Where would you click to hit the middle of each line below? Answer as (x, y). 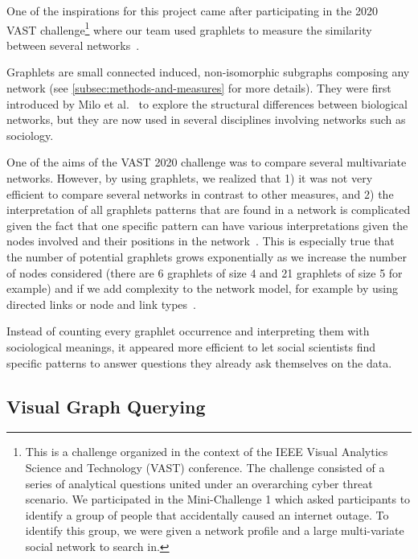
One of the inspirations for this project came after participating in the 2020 (193, 10)
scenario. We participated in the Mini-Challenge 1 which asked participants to (218, 499)
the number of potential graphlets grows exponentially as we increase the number (207, 256)
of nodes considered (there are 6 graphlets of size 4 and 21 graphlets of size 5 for (205, 272)
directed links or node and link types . (101, 304)
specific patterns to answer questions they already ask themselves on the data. (199, 362)
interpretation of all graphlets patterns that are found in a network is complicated (209, 210)
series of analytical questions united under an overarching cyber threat (199, 483)
